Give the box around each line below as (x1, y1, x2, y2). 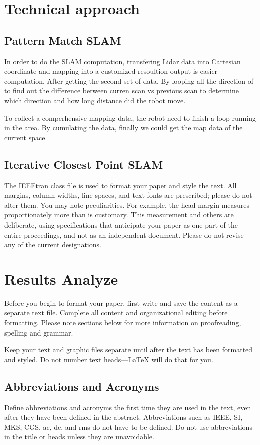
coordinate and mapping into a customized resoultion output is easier (4, 66, 218, 76)
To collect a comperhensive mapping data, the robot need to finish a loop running (4, 112, 256, 123)
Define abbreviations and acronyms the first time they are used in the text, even (4, 402, 251, 412)
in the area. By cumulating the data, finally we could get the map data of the (4, 122, 243, 133)
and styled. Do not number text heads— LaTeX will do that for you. (4, 354, 213, 364)
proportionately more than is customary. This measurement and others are (4, 209, 234, 220)
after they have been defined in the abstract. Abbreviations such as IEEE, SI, (4, 412, 243, 422)
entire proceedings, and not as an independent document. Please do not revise (4, 229, 244, 240)
